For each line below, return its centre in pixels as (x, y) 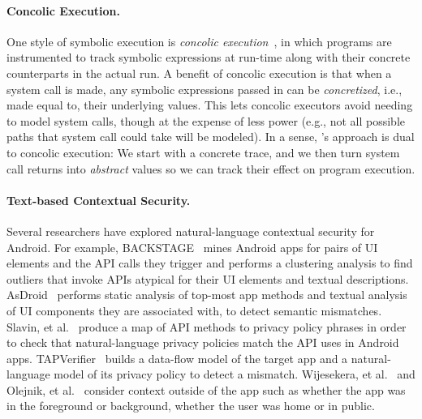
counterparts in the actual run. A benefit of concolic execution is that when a (199, 73)
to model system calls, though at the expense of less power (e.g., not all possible (206, 120)
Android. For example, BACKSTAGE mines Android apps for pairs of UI (192, 247)
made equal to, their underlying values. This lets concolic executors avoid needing (210, 105)
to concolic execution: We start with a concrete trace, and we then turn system (203, 152)
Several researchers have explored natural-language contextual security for (191, 231)
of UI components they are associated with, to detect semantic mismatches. (194, 310)
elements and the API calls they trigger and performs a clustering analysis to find (210, 263)
